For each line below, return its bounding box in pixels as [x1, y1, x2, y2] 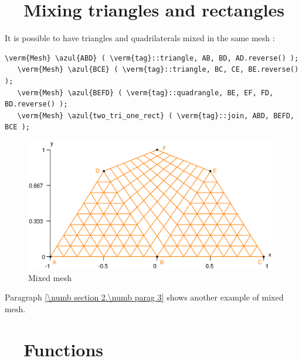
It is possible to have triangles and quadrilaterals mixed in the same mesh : [5, 32, 275, 44]
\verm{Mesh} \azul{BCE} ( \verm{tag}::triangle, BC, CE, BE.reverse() [17, 65, 299, 74]
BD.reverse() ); [5, 100, 68, 109]
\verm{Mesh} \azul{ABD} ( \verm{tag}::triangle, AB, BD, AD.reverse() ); [5, 54, 299, 62]
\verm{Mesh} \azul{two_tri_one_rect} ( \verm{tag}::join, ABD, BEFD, [17, 111, 294, 120]
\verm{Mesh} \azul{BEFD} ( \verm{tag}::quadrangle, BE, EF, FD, [17, 88, 274, 97]
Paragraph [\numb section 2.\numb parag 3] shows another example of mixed [5, 291, 284, 303]
